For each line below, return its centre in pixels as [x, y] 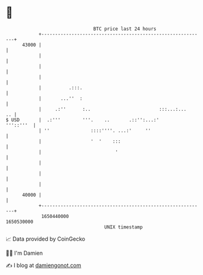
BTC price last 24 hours [125, 29]
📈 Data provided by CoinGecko [46, 239]
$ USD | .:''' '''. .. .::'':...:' [83, 120]
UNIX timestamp [124, 227]
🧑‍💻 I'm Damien [24, 253]
